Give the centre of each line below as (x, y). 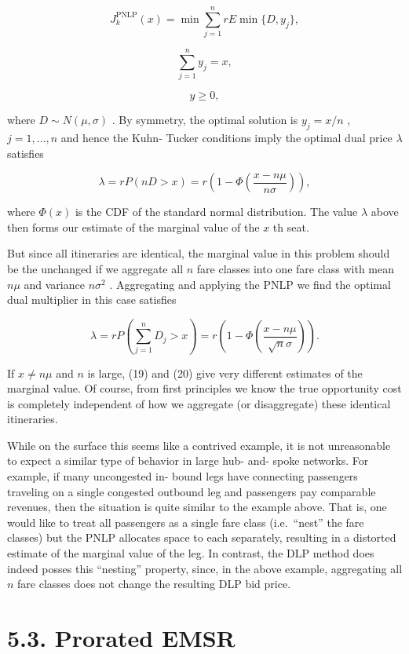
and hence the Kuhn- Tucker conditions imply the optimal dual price (226, 138)
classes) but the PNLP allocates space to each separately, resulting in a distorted (202, 537)
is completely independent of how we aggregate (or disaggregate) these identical (199, 403)
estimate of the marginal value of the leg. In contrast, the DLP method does (191, 553)
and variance (54, 284)
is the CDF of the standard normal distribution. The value (216, 212)
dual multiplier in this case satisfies (92, 300)
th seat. (291, 227)
